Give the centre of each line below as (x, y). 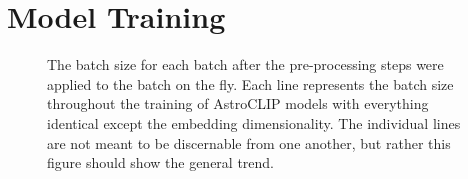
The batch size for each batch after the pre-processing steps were (245, 64)
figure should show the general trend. (161, 162)
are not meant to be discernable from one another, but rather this (249, 142)
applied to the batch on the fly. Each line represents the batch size (250, 83)
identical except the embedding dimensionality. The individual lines (254, 122)
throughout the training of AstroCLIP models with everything (238, 103)
